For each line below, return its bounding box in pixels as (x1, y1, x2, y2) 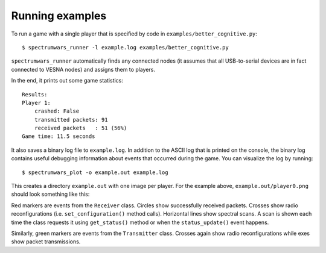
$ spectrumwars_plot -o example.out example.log (22, 169, 168, 176)
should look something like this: (11, 190, 90, 198)
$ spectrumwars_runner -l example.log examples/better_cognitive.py (22, 44, 229, 51)
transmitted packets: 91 (34, 116, 108, 123)
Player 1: (22, 99, 51, 106)
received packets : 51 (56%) (34, 125, 127, 132)
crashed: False (34, 108, 80, 114)
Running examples (11, 9, 107, 22)
